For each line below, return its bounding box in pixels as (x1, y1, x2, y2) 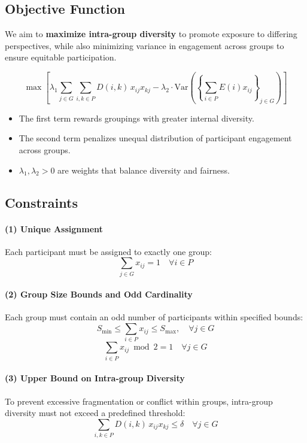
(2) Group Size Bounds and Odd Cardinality (5, 288, 193, 301)
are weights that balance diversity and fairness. (57, 163, 230, 176)
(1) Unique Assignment (5, 222, 103, 235)
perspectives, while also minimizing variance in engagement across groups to (5, 39, 284, 51)
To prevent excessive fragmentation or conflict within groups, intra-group (5, 395, 273, 407)
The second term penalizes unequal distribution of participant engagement (19, 132, 292, 144)
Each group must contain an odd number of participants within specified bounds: (5, 311, 303, 323)
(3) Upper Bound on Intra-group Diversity (5, 372, 185, 384)
